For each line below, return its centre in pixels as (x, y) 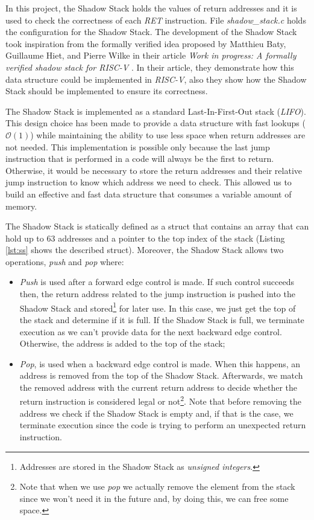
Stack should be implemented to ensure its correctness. (107, 91)
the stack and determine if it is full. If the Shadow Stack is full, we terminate (162, 319)
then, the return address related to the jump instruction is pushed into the (157, 294)
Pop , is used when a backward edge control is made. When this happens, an (160, 363)
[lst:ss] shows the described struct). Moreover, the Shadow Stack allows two (145, 250)
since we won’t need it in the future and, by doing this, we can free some (154, 498)
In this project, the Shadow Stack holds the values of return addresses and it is (151, 8)
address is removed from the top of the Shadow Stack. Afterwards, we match (161, 375)
